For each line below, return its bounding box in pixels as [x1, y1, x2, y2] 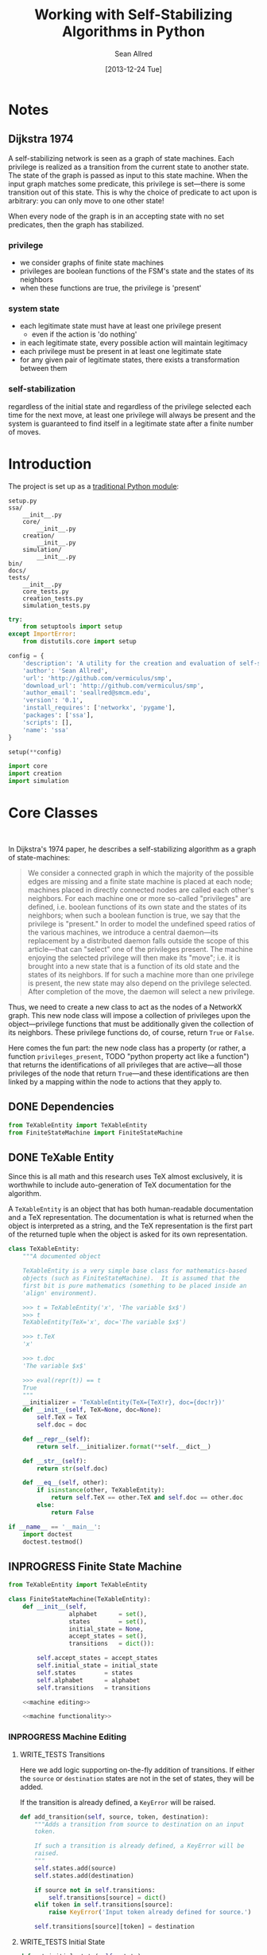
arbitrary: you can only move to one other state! [8, 195, 164, 205]
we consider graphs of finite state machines [19, 258, 164, 268]
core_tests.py [22, 588, 69, 596]
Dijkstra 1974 [8, 132, 74, 146]
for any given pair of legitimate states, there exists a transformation [19, 355, 240, 364]
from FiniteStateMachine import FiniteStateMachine [8, 1128, 183, 1137]
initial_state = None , [68, 1625, 145, 1633]
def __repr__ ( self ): [22, 1435, 91, 1443]
